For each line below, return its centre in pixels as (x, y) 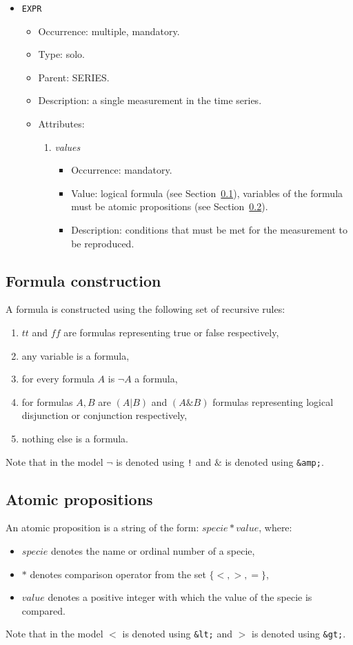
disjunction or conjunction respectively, (104, 415)
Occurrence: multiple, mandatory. (109, 31)
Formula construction (83, 280)
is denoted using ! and (164, 461)
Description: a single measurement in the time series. (150, 100)
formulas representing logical (273, 401)
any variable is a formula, (75, 355)
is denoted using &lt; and (178, 634)
